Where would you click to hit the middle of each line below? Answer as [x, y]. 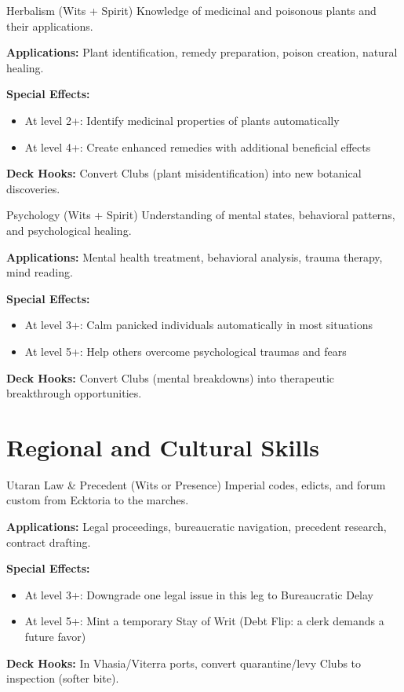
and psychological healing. [69, 230]
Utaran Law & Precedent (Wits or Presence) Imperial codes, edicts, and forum [196, 484]
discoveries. [33, 188]
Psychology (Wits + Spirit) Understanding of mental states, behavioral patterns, [201, 215]
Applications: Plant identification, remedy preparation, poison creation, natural [202, 52]
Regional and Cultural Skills [163, 447]
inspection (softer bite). [63, 678]
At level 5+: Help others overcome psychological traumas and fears [186, 351]
